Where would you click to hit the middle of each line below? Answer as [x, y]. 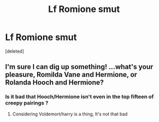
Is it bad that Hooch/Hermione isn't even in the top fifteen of [79, 97]
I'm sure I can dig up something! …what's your [79, 67]
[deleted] [14, 51]
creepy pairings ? [27, 103]
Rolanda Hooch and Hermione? [54, 83]
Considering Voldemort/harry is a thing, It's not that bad [70, 114]
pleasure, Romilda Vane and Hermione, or [71, 75]
